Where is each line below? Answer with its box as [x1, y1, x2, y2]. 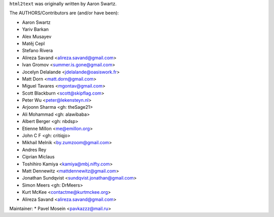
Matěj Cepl [22, 40, 45, 47]
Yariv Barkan [22, 26, 49, 32]
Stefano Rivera [22, 48, 53, 54]
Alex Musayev [22, 33, 52, 39]
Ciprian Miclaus [22, 154, 55, 160]
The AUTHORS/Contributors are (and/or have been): [9, 10, 119, 16]
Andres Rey [22, 147, 47, 153]
